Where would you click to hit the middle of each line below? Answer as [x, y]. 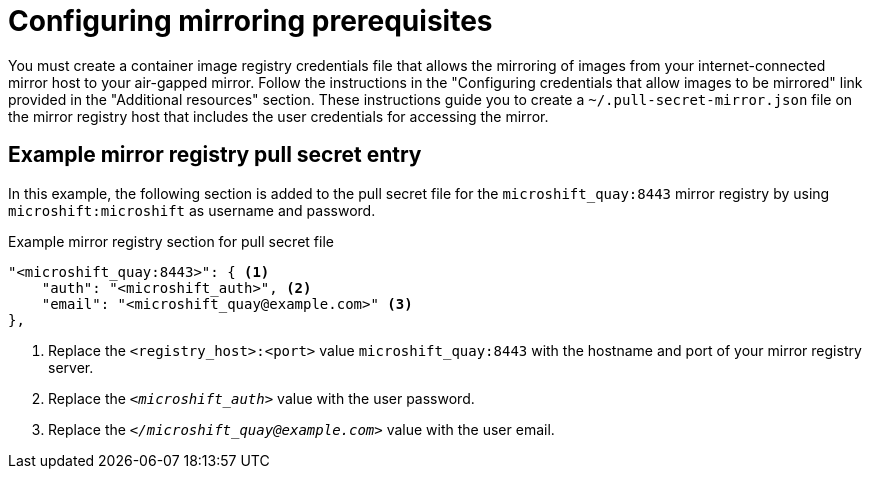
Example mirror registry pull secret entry [215, 155]
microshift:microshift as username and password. [192, 210]
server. [71, 367]
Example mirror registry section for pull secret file [171, 241]
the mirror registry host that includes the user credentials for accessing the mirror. [278, 116]
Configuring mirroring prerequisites [250, 21]
